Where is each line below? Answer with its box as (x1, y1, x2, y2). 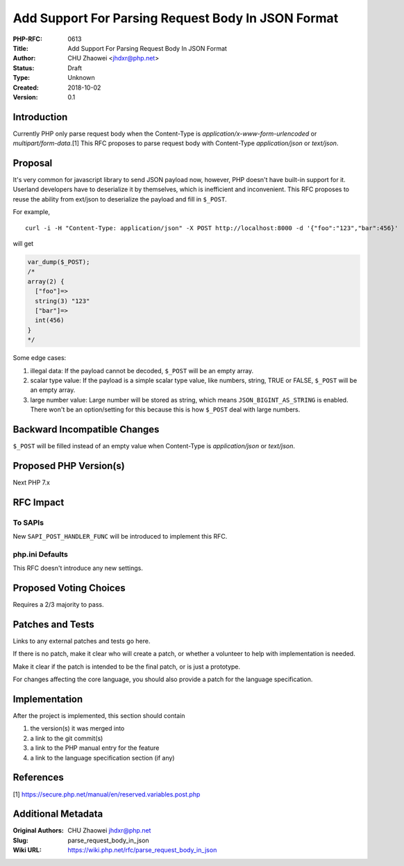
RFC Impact (12, 496, 65, 508)
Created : (12, 83, 40, 92)
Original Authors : (12, 826, 64, 835)
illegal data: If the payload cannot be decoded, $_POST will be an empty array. (30, 366, 254, 375)
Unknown (67, 74, 95, 82)
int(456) (35, 316, 65, 325)
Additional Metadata (12, 808, 103, 820)
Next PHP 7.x (12, 478, 50, 487)
